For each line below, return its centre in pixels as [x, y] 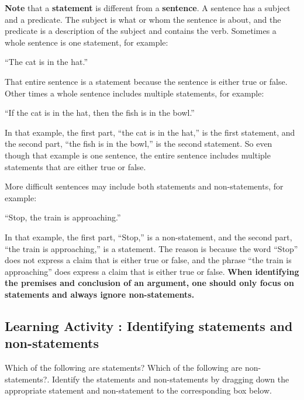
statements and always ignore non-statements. [100, 294]
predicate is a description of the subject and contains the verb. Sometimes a [141, 31]
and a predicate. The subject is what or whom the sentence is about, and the [143, 19]
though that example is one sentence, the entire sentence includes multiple [138, 155]
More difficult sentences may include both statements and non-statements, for [144, 186]
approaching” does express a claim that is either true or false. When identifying [152, 271]
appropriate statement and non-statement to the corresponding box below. [138, 390]
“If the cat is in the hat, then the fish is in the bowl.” [100, 113]
